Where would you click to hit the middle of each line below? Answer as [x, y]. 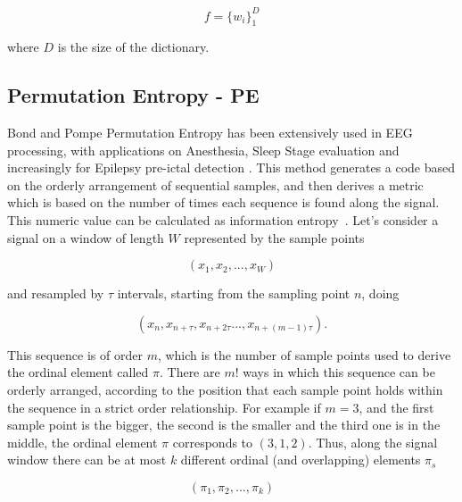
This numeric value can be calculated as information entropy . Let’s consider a [223, 220]
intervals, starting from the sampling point [234, 293]
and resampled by [56, 293]
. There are [190, 372]
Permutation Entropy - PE [133, 95]
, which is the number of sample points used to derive [304, 354]
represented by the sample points [274, 237]
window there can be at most [87, 460]
